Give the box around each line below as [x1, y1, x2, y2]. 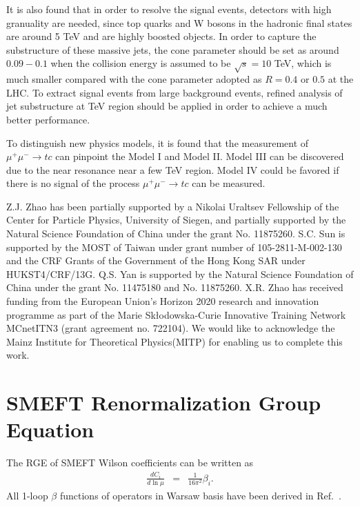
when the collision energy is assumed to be [50, 56, 231, 70]
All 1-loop [6, 488, 48, 502]
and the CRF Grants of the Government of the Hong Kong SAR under [6, 253, 306, 268]
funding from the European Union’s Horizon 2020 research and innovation [6, 294, 319, 308]
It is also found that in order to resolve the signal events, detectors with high [6, 2, 332, 16]
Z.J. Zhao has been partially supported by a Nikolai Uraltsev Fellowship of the [6, 199, 339, 213]
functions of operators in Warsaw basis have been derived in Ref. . [59, 488, 341, 502]
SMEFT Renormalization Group [6, 388, 321, 417]
